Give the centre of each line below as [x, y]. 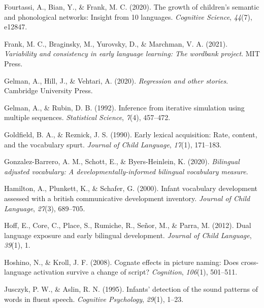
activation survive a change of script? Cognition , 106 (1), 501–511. [136, 272]
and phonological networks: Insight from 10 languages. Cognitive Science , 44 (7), [128, 16]
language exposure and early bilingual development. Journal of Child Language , [128, 235]
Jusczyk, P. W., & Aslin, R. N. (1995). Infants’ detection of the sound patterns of [131, 289]
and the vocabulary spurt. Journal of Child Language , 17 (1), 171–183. [113, 144]
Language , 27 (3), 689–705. [45, 208]
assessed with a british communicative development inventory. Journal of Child [127, 198]
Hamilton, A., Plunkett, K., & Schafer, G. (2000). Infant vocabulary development [131, 188]
